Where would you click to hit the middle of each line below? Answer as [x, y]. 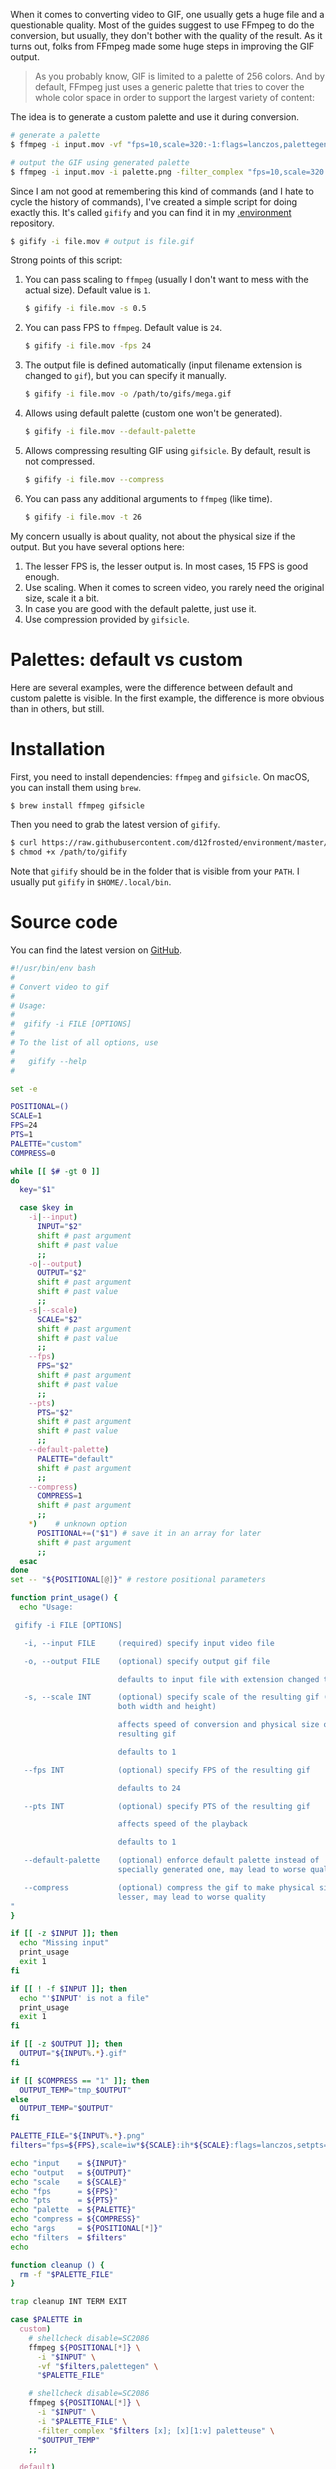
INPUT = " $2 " [59, 1227]
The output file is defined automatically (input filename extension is [163, 365]
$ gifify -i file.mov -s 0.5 [85, 309]
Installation [58, 748]
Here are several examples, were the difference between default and [151, 687]
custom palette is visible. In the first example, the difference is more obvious [167, 698]
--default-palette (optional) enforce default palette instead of [171, 1860]
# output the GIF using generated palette [100, 162]
